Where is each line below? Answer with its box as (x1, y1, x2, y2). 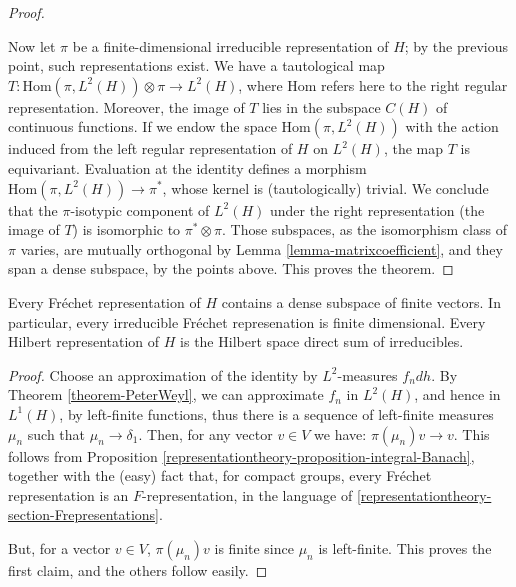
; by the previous (404, 35, 508, 56)
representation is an (8, 484, 129, 505)
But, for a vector (8, 537, 111, 558)
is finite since (214, 537, 294, 558)
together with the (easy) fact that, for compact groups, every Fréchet (8, 465, 432, 486)
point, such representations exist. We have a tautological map (8, 55, 385, 76)
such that (27, 423, 86, 444)
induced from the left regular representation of (8, 138, 293, 159)
